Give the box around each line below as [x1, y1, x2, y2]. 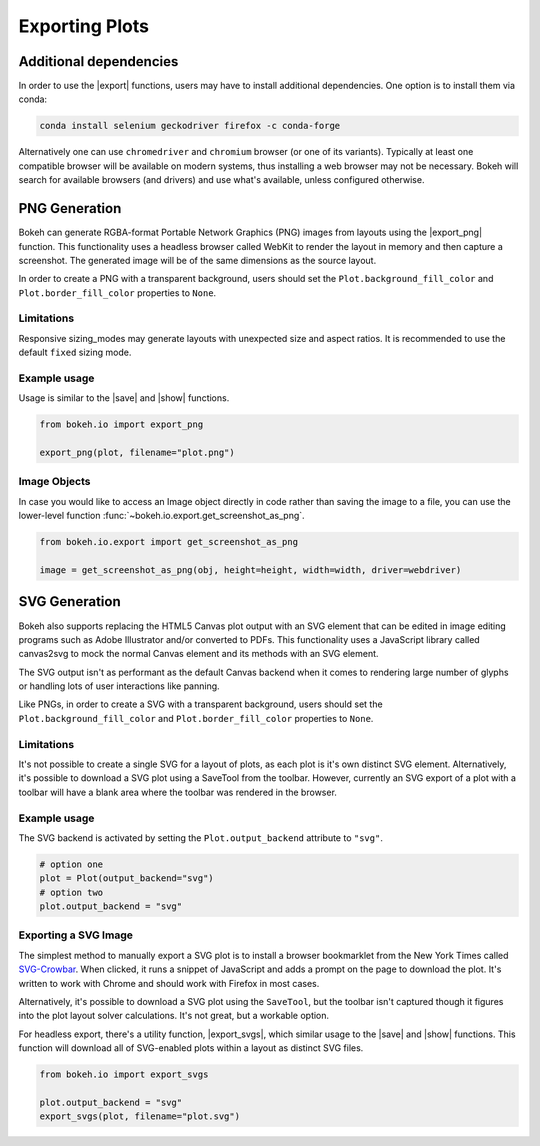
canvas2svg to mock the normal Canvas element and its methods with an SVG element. [18, 648, 379, 660]
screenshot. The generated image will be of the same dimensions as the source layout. [18, 254, 377, 266]
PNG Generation [18, 200, 122, 217]
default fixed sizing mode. [18, 346, 132, 359]
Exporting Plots [18, 15, 150, 37]
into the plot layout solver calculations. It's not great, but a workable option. [18, 1010, 330, 1022]
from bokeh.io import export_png [39, 419, 204, 430]
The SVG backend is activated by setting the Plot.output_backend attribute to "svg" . [18, 831, 384, 844]
